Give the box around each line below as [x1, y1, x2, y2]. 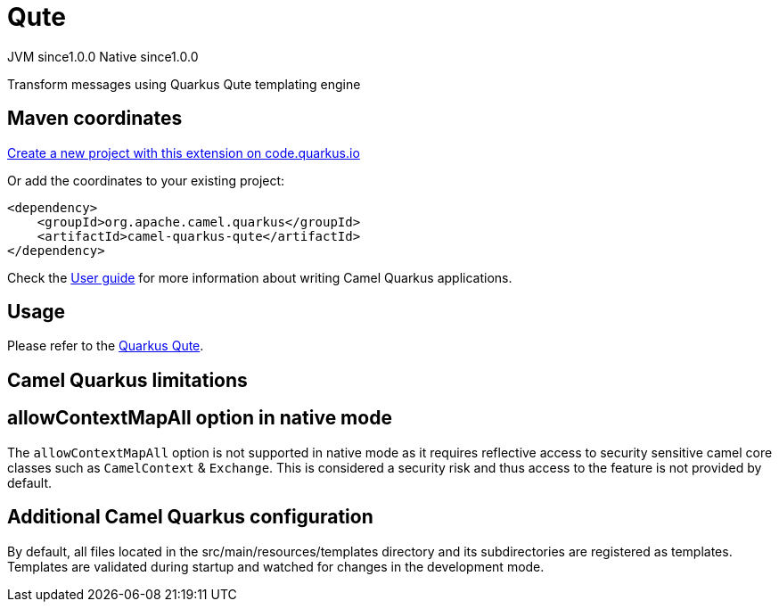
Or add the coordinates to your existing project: [7, 172, 285, 188]
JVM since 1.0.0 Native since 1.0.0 [7, 48, 199, 64]
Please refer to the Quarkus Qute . [7, 338, 204, 354]
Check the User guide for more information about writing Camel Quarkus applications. [7, 269, 512, 285]
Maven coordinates [7, 107, 183, 130]
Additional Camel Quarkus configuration [7, 506, 373, 529]
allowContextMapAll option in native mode [7, 407, 392, 430]
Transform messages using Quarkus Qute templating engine [7, 76, 361, 92]
